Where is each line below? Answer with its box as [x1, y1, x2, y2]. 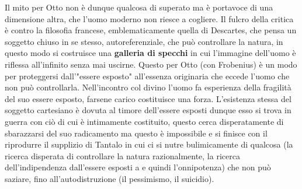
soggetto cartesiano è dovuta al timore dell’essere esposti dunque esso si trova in [5, 104, 291, 116]
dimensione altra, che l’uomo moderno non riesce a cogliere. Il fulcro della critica [5, 12, 294, 24]
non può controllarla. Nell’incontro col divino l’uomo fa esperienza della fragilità [5, 81, 291, 93]
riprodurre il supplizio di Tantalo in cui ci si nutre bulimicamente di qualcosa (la [5, 138, 293, 150]
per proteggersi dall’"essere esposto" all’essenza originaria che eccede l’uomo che [5, 69, 290, 82]
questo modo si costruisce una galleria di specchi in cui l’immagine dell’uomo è [5, 47, 296, 59]
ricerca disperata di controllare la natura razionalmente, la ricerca [5, 149, 240, 162]
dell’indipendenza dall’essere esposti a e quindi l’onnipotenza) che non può [5, 161, 271, 173]
